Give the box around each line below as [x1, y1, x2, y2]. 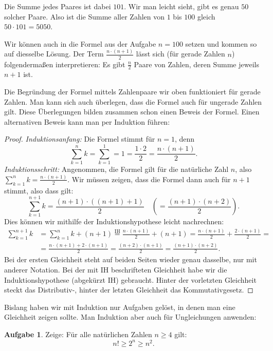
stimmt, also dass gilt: [4, 185, 74, 196]
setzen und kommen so [185, 38, 257, 49]
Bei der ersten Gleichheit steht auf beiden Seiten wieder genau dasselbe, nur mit [4, 254, 257, 265]
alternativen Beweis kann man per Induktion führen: [4, 116, 170, 127]
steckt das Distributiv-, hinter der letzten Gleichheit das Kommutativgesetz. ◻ [4, 284, 253, 295]
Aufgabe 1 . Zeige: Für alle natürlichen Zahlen [4, 328, 152, 339]
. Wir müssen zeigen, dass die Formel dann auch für [67, 173, 231, 184]
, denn [174, 133, 195, 144]
